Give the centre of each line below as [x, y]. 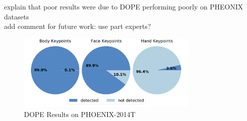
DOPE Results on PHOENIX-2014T [80, 114]
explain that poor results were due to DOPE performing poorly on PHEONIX [123, 6]
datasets [16, 16]
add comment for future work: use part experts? [78, 26]
